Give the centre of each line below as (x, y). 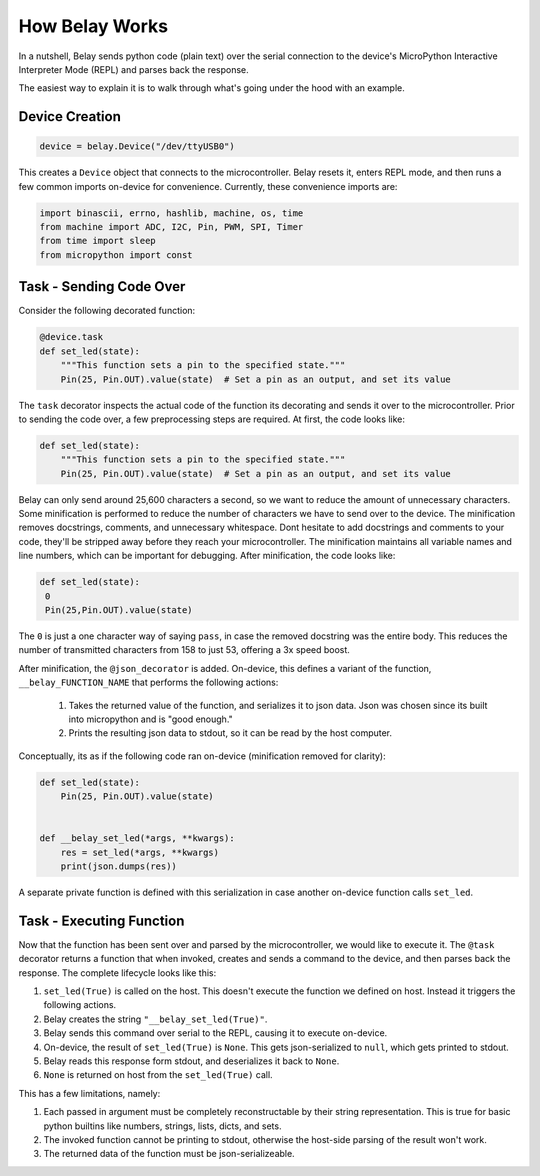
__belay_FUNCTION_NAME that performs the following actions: (148, 682)
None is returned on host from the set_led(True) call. (158, 1075)
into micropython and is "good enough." (151, 719)
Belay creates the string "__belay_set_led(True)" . (155, 1019)
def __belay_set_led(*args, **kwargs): (137, 838)
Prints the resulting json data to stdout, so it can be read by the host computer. (230, 733)
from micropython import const (116, 254)
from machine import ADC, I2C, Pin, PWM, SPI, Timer (171, 227)
